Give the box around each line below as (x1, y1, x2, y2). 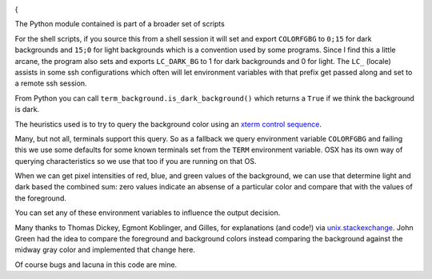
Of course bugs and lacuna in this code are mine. (14, 260, 178, 269)
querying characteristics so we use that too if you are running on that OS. (14, 156, 257, 165)
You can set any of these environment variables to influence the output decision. (14, 208, 281, 217)
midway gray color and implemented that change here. (14, 245, 196, 255)
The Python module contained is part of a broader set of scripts (14, 19, 226, 29)
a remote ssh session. (14, 78, 87, 88)
